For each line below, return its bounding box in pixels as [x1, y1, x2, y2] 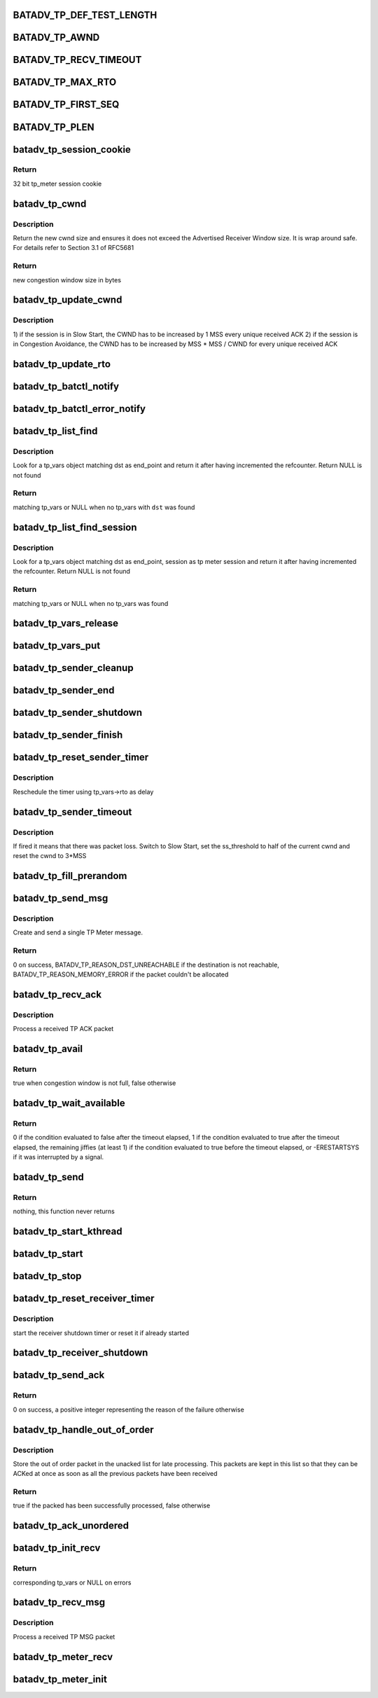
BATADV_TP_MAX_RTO [13, 76, 117, 88]
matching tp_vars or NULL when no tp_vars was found [13, 599, 169, 607]
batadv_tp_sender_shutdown [13, 707, 143, 719]
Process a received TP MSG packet [13, 1632, 115, 1641]
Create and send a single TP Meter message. [13, 928, 143, 937]
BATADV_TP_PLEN [13, 121, 94, 133]
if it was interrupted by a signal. [13, 1153, 104, 1161]
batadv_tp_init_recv [13, 1542, 101, 1554]
